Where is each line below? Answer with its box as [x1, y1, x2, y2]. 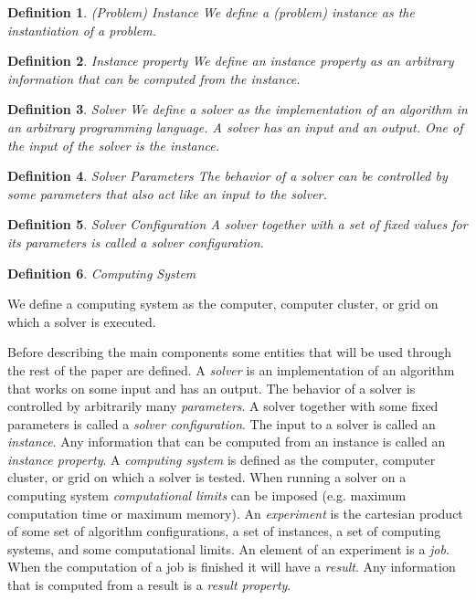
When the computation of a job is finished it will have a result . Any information [7, 557, 456, 576]
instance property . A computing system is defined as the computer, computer [7, 449, 436, 468]
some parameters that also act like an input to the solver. [7, 184, 327, 203]
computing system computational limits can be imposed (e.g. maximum [7, 486, 407, 505]
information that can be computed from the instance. [7, 68, 301, 88]
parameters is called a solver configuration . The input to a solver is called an [7, 414, 436, 433]
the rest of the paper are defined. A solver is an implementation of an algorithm [7, 360, 455, 379]
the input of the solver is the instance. [7, 135, 220, 154]
